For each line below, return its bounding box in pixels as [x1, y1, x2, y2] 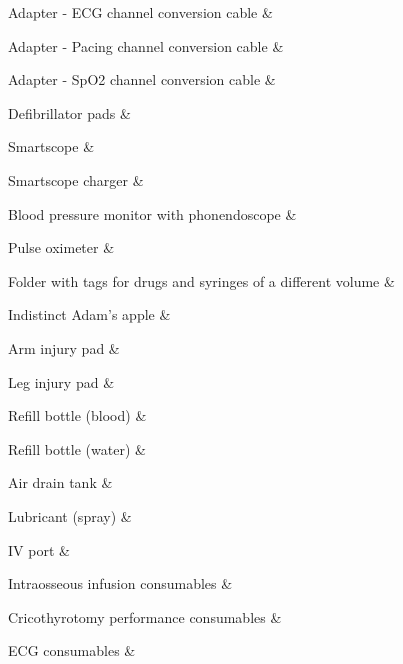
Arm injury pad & [8, 337, 120, 358]
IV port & [8, 539, 70, 560]
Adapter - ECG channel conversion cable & [8, 2, 273, 22]
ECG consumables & [8, 640, 136, 661]
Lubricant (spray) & [8, 505, 132, 526]
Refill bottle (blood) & [8, 405, 147, 426]
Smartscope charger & [8, 169, 144, 190]
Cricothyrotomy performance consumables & [8, 606, 282, 627]
